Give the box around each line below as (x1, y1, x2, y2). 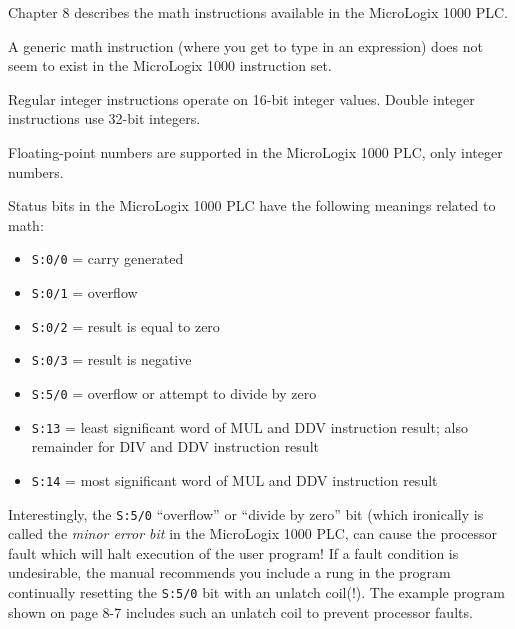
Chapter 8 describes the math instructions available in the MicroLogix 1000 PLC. (8, 2, 508, 22)
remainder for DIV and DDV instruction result (31, 436, 319, 457)
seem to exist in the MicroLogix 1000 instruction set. (8, 55, 332, 76)
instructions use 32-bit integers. (8, 108, 201, 129)
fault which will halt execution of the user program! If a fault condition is (8, 542, 459, 563)
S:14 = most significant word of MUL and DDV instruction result (31, 469, 438, 490)
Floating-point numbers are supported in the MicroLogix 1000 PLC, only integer (8, 141, 503, 162)
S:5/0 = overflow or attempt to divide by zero (31, 382, 317, 403)
